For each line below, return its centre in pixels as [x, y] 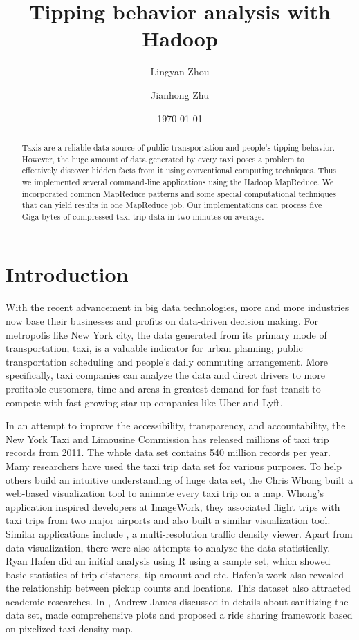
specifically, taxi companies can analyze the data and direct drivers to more [165, 375]
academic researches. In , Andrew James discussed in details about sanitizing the [177, 601]
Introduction [67, 274]
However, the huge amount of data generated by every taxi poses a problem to [163, 159]
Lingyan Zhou [180, 72]
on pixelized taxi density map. [70, 629]
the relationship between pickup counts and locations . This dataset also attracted [178, 588]
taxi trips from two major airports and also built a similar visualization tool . [168, 520]
